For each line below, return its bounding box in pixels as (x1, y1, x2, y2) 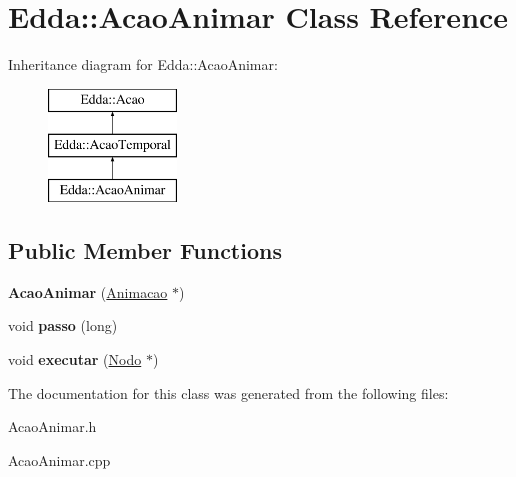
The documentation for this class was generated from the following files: (8, 382, 449, 403)
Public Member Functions (8, 235, 282, 266)
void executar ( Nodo (8, 349, 142, 370)
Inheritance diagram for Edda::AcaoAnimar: (8, 54, 278, 75)
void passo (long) (8, 315, 118, 336)
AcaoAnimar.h (8, 416, 97, 437)
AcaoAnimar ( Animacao (8, 281, 168, 302)
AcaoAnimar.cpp (8, 449, 111, 470)
